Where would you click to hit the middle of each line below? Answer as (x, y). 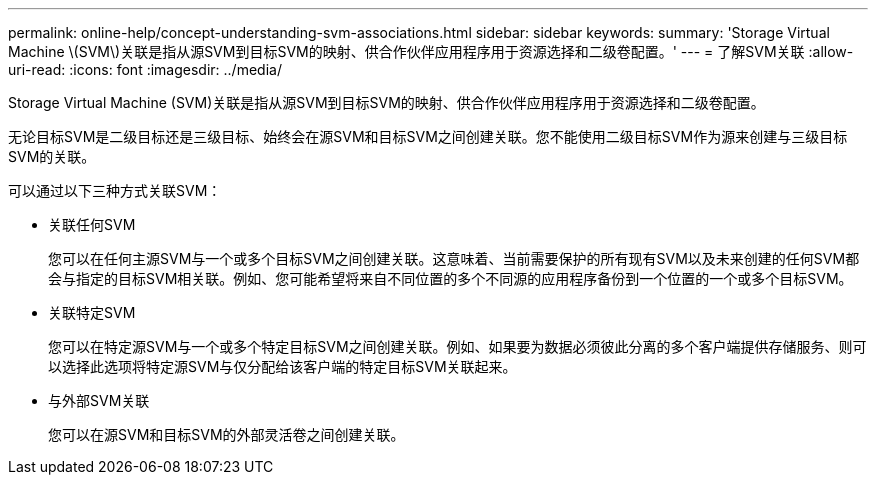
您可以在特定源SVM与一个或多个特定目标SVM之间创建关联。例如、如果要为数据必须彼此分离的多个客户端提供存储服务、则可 (457, 346)
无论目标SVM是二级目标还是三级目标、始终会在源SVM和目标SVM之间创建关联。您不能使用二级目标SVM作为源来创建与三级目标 (428, 136)
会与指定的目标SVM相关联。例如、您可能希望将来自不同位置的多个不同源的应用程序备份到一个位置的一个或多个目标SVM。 (450, 278)
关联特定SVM (92, 312)
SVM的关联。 (52, 156)
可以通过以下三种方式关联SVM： (115, 190)
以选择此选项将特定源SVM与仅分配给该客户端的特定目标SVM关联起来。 (282, 366)
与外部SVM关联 (99, 400)
